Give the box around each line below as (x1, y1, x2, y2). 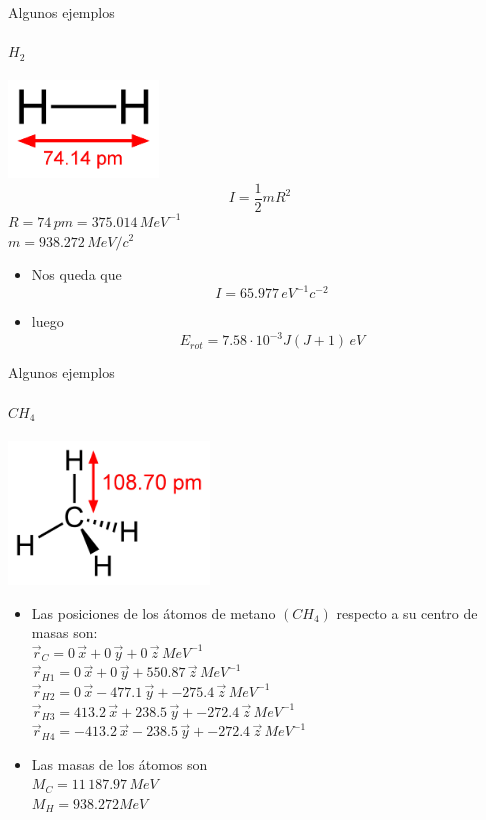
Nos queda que (31, 264, 122, 285)
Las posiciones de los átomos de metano (31, 602, 276, 623)
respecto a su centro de (336, 602, 478, 623)
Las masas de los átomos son (31, 753, 208, 774)
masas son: (31, 622, 98, 643)
